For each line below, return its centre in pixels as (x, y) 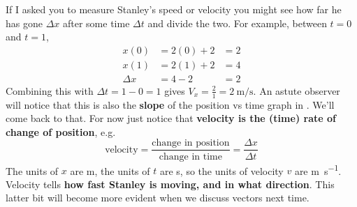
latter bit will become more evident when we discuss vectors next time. (158, 198)
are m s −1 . (318, 169)
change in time (190, 156)
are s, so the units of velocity (221, 170)
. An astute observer (297, 90)
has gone (24, 23)
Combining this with (50, 90)
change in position (191, 143)
